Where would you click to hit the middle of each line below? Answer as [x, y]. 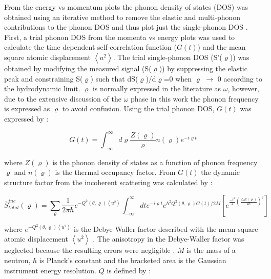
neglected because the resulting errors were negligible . [90, 250]
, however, [243, 88]
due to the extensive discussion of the [63, 98]
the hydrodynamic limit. [42, 88]
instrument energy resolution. [50, 270]
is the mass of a [211, 250]
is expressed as [27, 108]
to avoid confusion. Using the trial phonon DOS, [138, 108]
